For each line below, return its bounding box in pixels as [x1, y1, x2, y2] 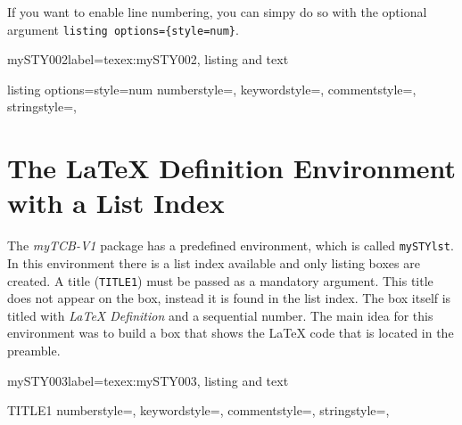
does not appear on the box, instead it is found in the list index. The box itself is [7, 289, 451, 307]
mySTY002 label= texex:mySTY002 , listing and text [7, 50, 289, 69]
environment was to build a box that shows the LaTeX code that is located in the [7, 323, 454, 342]
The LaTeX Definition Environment [7, 150, 457, 186]
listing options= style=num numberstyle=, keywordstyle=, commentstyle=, [7, 79, 417, 98]
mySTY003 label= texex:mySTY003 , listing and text [7, 371, 289, 389]
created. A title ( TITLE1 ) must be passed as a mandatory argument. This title [7, 271, 433, 290]
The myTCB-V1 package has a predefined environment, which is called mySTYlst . [7, 236, 454, 255]
